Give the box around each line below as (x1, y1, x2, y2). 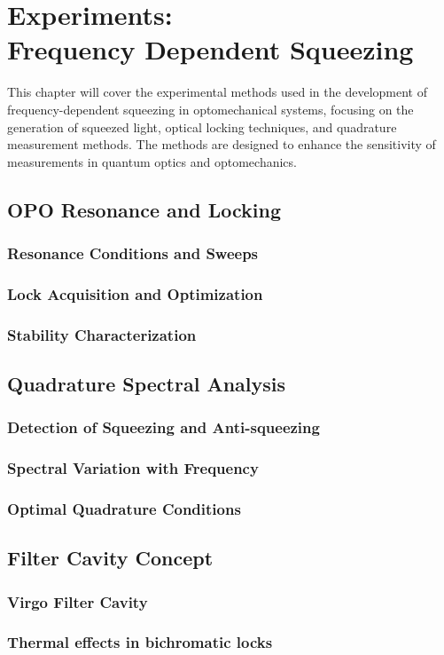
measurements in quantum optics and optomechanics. (7, 152, 297, 170)
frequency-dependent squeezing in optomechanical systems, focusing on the (7, 99, 414, 118)
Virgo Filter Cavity (7, 590, 148, 612)
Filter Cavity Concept (7, 544, 214, 572)
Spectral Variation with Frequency (7, 457, 259, 479)
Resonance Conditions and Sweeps (7, 241, 259, 264)
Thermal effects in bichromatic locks (7, 631, 273, 653)
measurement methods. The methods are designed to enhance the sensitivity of (7, 135, 436, 154)
